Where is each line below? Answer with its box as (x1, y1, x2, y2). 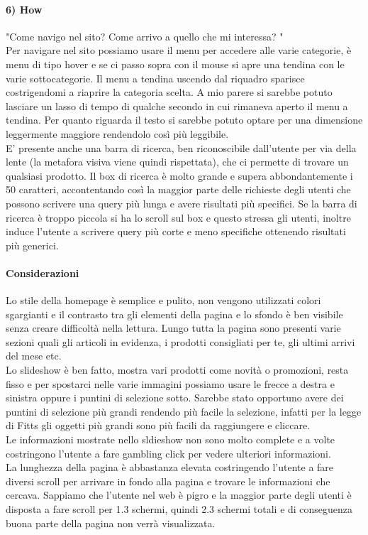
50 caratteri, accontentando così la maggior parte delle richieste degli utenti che (6, 182, 351, 197)
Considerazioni (6, 265, 79, 280)
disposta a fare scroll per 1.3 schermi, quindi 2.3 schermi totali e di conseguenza (6, 502, 353, 516)
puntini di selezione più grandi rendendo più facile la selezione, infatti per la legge (6, 404, 362, 418)
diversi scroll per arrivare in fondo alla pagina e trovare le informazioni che (6, 473, 330, 488)
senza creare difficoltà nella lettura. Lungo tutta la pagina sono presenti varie (6, 320, 341, 335)
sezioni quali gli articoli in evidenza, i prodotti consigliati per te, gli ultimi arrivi (6, 334, 355, 349)
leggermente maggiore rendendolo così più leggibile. (6, 126, 229, 141)
